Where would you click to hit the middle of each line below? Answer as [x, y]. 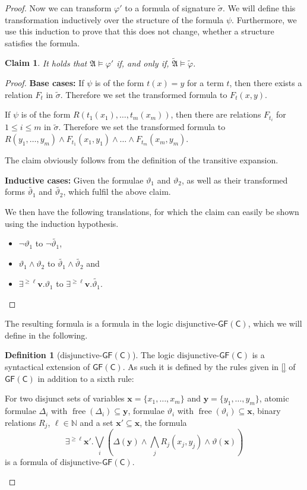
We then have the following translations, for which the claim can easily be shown [152, 212]
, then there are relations [216, 114]
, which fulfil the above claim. [117, 192]
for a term [205, 83]
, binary [266, 411]
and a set [96, 422]
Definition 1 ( [33, 355]
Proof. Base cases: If [45, 83]
